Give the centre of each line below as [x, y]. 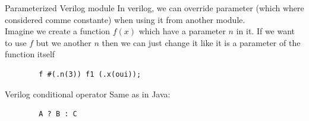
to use [16, 42]
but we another [64, 42]
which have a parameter [182, 31]
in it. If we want [266, 31]
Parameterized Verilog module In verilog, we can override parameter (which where [154, 8]
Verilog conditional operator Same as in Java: [88, 94]
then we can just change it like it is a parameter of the [201, 42]
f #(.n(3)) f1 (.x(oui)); [90, 74]
